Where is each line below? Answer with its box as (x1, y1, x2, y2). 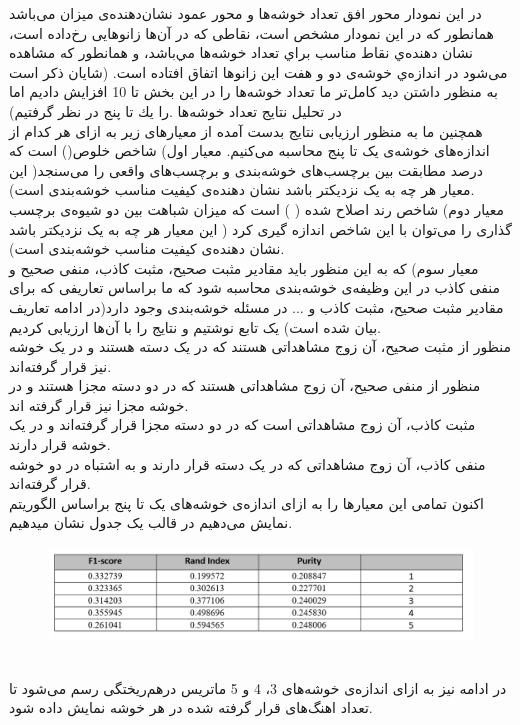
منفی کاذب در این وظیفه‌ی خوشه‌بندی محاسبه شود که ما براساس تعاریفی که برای (9, 277, 501, 298)
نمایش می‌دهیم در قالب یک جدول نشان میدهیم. (9, 512, 293, 533)
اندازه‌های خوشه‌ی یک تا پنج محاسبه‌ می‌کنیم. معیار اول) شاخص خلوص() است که (9, 140, 490, 161)
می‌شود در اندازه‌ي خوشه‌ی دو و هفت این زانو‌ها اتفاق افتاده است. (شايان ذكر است (9, 61, 508, 82)
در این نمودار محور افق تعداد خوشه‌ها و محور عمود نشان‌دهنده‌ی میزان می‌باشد (9, 3, 482, 23)
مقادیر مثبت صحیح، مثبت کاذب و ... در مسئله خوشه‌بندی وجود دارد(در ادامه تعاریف (9, 296, 504, 317)
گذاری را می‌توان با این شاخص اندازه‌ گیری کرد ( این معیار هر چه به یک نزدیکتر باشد (9, 218, 512, 239)
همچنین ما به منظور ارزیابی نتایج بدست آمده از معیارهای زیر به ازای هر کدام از (9, 120, 483, 141)
